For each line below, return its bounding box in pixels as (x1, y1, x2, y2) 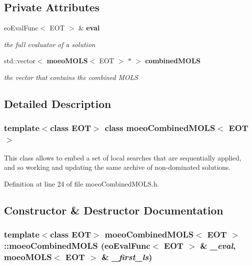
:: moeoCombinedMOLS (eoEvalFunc (4, 239, 150, 251)
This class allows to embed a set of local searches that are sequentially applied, (4, 152, 242, 162)
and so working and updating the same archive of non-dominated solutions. (4, 162, 231, 172)
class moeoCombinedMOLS (105, 122, 215, 134)
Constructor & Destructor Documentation (4, 202, 224, 217)
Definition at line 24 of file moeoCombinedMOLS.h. (4, 178, 159, 188)
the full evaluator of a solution (4, 39, 95, 49)
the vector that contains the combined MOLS (4, 72, 138, 82)
